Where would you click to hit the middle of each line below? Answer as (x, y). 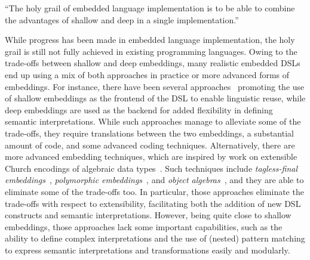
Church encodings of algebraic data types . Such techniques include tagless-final (151, 168)
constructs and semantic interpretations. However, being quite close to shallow (148, 215)
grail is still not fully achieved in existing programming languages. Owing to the (151, 51)
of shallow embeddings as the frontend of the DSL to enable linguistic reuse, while (155, 98)
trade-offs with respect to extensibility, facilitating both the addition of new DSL (153, 203)
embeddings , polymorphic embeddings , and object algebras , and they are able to (154, 180)
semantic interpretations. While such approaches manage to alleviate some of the (153, 121)
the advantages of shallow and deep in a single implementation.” (122, 19)
